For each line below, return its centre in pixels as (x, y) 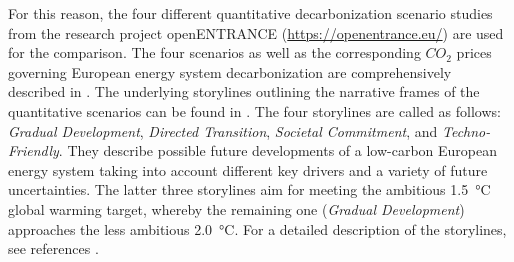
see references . (53, 248)
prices (474, 52)
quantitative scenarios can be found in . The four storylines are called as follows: (254, 110)
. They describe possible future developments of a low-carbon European (278, 150)
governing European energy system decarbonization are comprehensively (230, 71)
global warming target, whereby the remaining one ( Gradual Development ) (236, 208)
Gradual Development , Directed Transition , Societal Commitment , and (223, 130)
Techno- (466, 130)
